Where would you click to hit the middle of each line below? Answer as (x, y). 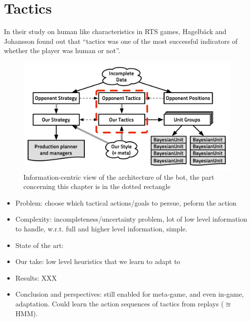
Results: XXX (36, 277)
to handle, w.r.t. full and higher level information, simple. (101, 228)
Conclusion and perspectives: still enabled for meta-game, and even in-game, (129, 294)
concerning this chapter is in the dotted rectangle (97, 186)
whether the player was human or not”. (62, 50)
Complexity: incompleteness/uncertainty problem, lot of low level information (131, 219)
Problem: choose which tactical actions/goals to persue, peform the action (126, 202)
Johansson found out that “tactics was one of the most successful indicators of (121, 41)
